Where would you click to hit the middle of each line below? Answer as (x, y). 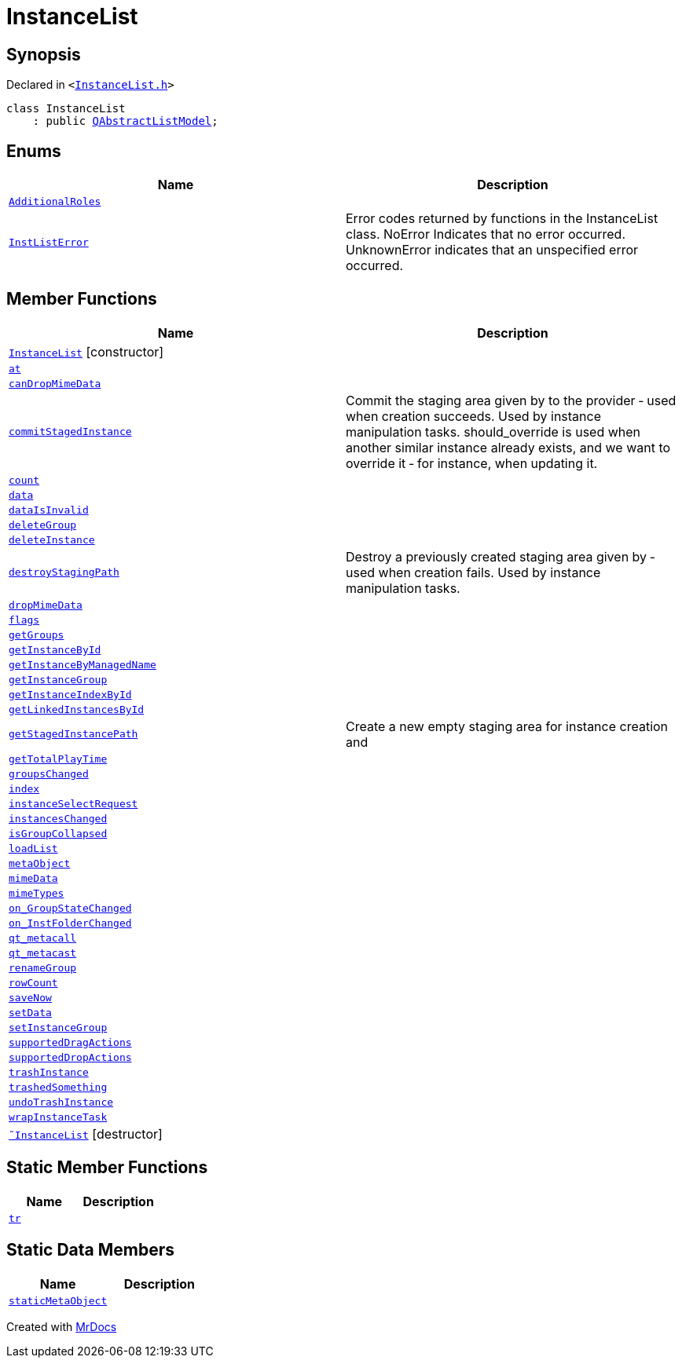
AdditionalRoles (55, 202)
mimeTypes (37, 893)
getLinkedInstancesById (77, 709)
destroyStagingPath (64, 572)
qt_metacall (43, 938)
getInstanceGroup (58, 679)
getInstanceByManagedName (82, 664)
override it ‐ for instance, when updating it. (472, 463)
